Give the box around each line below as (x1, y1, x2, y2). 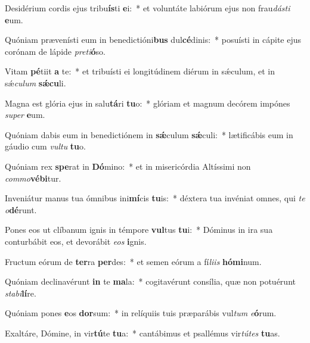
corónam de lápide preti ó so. (5, 45, 106, 57)
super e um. (5, 108, 45, 121)
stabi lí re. (5, 286, 36, 299)
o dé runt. (5, 203, 37, 216)
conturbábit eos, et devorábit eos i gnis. (5, 235, 147, 247)
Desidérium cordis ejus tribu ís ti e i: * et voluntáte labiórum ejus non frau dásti (5, 2, 290, 14)
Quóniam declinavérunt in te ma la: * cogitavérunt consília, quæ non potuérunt (5, 275, 296, 288)
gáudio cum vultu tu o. (5, 140, 86, 152)
